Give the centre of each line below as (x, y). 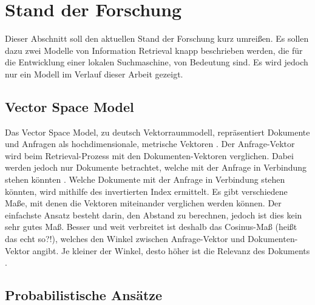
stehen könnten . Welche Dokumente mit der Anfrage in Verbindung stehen (145, 179)
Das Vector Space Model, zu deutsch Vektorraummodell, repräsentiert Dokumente (157, 132)
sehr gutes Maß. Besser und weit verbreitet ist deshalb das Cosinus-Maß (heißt (151, 227)
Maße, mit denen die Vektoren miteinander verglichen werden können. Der (143, 203)
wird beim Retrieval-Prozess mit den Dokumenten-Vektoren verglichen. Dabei (149, 155)
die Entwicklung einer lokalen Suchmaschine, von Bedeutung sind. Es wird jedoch (157, 62)
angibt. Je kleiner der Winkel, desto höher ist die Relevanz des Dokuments (171, 250)
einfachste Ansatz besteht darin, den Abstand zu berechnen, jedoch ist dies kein (154, 215)
